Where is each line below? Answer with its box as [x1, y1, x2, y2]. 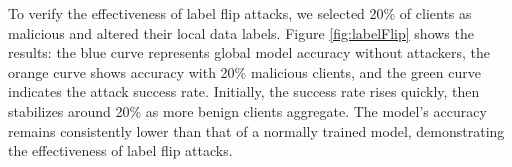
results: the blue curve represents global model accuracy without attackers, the [8, 42, 491, 63]
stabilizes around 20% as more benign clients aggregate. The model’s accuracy [8, 100, 487, 121]
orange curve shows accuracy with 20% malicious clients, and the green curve [8, 61, 481, 82]
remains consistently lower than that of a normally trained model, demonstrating [8, 120, 505, 141]
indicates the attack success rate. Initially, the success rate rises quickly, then [8, 81, 480, 102]
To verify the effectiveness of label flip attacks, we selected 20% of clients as [8, 3, 472, 23]
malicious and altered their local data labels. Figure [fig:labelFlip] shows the [8, 22, 474, 43]
